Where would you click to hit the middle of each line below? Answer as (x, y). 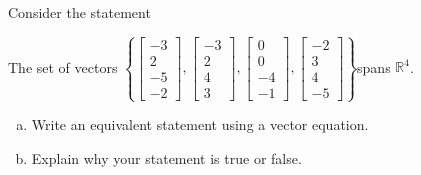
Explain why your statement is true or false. (166, 157)
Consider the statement (79, 12)
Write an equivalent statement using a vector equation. (200, 124)
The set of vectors (63, 66)
